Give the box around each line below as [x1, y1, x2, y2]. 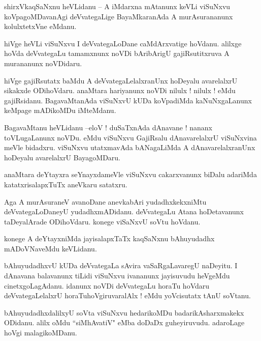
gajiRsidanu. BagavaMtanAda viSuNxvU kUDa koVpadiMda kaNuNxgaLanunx [4, 95, 252, 105]
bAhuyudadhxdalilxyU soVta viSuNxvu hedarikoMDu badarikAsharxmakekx [4, 307, 244, 318]
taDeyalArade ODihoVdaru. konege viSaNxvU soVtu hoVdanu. [4, 216, 201, 226]
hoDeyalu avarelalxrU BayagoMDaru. [4, 152, 120, 162]
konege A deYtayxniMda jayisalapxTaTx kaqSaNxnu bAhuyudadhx [4, 233, 215, 244]
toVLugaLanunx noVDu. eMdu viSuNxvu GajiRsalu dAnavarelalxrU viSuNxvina [4, 132, 257, 143]
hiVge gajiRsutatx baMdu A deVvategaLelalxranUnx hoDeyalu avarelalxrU [4, 75, 238, 86]
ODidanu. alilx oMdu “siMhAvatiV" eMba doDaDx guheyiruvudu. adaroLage [4, 317, 245, 328]
